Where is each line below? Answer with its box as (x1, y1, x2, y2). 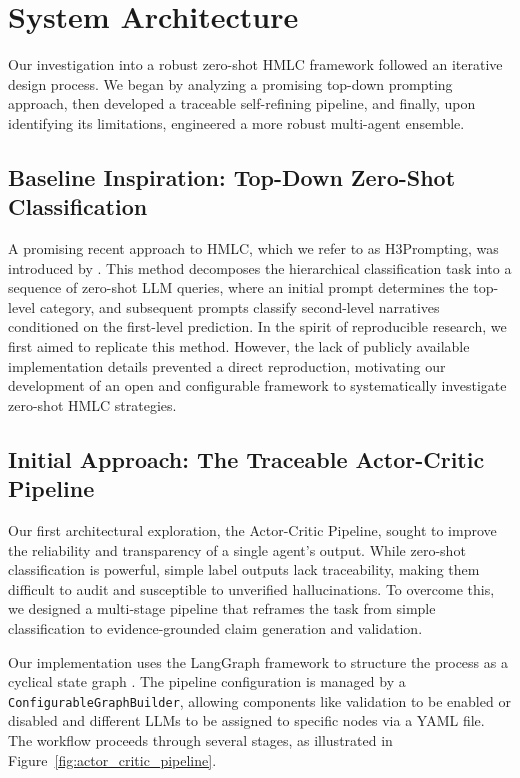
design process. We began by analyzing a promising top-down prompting (8, 73, 453, 94)
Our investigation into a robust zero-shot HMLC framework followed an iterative (8, 54, 503, 75)
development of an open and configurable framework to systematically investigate (8, 375, 507, 396)
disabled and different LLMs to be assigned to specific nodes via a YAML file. (8, 710, 485, 731)
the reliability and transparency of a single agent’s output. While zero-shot (8, 539, 466, 560)
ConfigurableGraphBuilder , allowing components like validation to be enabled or (8, 690, 511, 711)
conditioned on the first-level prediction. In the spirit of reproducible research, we (8, 316, 507, 337)
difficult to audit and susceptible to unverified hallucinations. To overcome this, (8, 578, 495, 599)
